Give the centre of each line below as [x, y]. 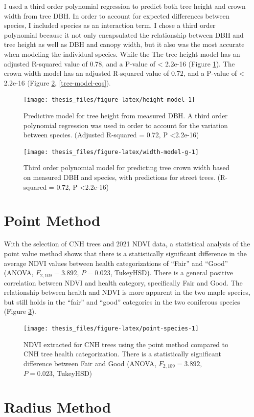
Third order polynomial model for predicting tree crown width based [127, 167]
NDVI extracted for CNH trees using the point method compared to [126, 344]
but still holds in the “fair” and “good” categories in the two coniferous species [122, 301]
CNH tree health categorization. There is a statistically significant [123, 354]
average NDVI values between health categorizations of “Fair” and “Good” [116, 263]
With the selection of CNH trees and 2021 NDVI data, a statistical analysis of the [127, 244]
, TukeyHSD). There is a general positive [172, 273]
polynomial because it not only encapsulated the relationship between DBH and [124, 34]
